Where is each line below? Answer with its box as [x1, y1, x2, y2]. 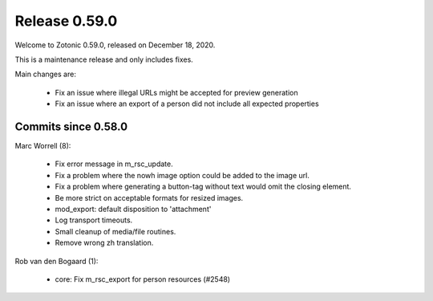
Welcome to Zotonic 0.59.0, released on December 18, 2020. [14, 40, 216, 50]
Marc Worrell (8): [14, 141, 71, 151]
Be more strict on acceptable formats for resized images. [55, 193, 244, 202]
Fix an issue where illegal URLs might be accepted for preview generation [55, 87, 298, 97]
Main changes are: [14, 69, 76, 79]
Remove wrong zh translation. [55, 238, 154, 248]
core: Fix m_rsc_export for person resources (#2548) [55, 274, 231, 284]
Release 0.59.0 [14, 12, 118, 30]
